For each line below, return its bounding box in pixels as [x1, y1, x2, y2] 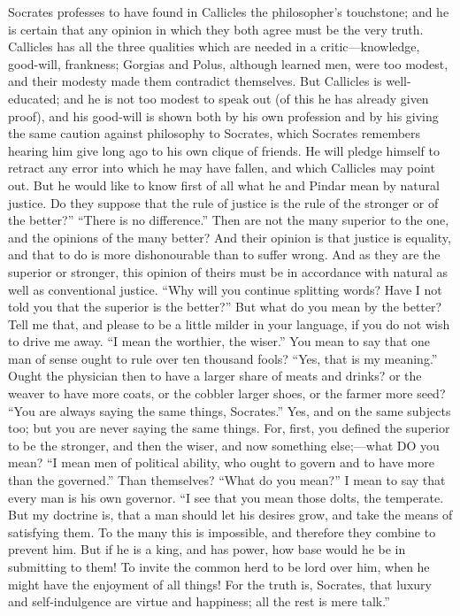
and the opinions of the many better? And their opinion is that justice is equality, [8, 227, 451, 246]
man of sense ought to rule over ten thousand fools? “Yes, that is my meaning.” [8, 349, 438, 367]
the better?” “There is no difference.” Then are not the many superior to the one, [8, 211, 449, 229]
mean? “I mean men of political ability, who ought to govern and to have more [8, 453, 434, 472]
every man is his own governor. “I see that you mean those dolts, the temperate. [8, 488, 444, 506]
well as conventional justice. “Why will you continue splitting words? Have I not [8, 280, 442, 298]
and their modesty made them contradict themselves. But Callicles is [8, 72, 382, 90]
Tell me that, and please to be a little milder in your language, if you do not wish [8, 314, 450, 333]
